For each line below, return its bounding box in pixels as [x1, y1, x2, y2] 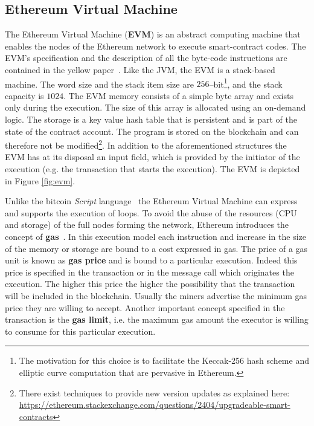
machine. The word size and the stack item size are [5, 77, 194, 90]
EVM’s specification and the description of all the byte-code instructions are [5, 51, 287, 64]
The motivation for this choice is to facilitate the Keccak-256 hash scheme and [19, 354, 309, 367]
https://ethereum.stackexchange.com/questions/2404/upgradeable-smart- [19, 398, 290, 411]
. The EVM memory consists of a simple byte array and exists [63, 89, 293, 102]
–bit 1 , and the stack [209, 76, 283, 90]
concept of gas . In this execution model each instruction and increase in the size [5, 230, 306, 243]
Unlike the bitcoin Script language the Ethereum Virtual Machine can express [5, 195, 298, 207]
